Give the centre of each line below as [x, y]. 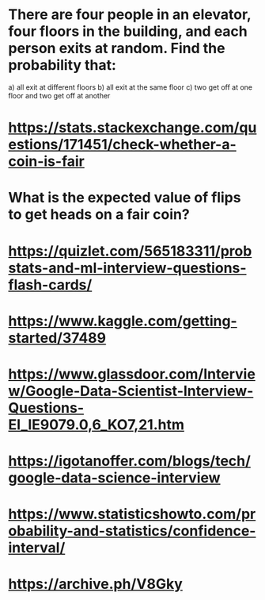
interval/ [37, 548]
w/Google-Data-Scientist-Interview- [131, 391]
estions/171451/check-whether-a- [123, 145]
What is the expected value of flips [125, 198]
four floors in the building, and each [128, 31]
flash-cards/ [50, 285]
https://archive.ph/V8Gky [96, 584]
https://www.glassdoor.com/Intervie [132, 374]
